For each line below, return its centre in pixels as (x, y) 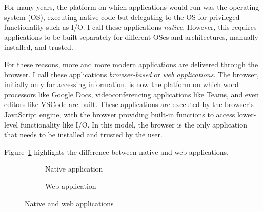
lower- (247, 114)
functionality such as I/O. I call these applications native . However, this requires (130, 27)
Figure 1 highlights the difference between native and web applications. (116, 151)
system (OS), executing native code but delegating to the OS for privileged (122, 17)
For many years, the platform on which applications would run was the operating (132, 7)
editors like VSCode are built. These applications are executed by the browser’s (129, 104)
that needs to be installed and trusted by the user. (83, 134)
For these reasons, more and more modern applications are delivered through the (131, 64)
